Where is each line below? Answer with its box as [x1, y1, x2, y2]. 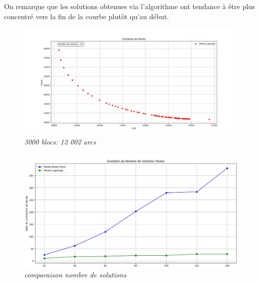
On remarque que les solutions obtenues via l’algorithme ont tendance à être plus [4, 1, 255, 11]
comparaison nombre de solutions [24, 269, 127, 280]
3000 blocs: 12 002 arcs [24, 136, 96, 147]
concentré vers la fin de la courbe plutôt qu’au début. [4, 11, 169, 21]
